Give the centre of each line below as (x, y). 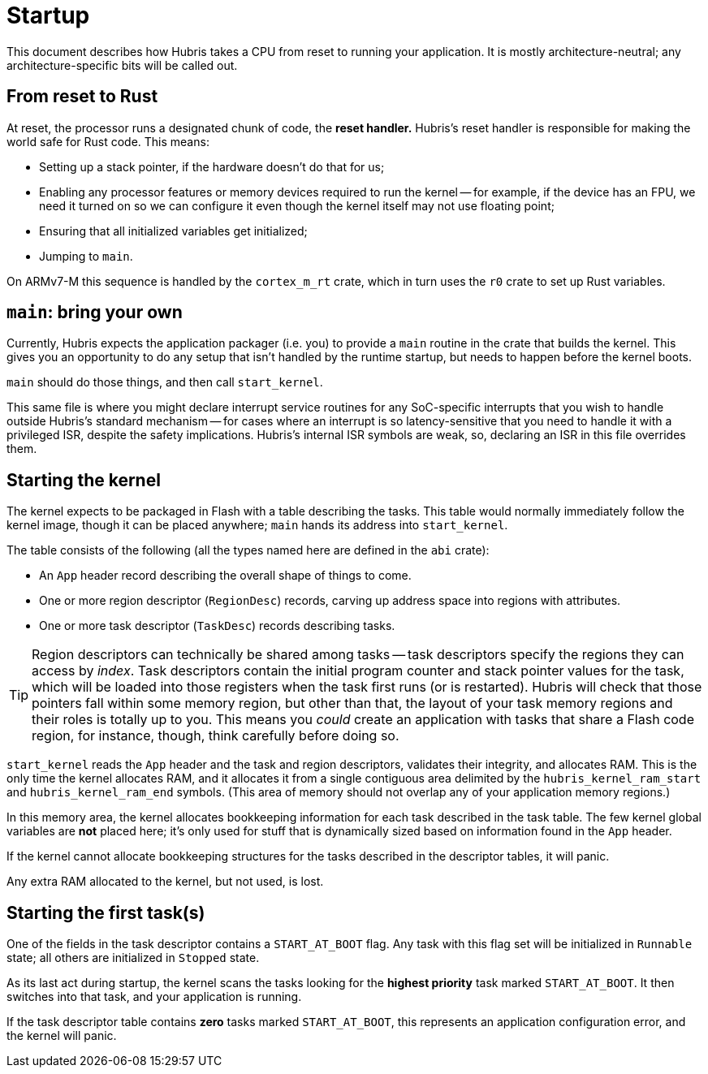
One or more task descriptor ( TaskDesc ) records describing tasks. (217, 626)
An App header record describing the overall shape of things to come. (225, 576)
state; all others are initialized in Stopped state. (133, 958)
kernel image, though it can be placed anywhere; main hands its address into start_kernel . (257, 525)
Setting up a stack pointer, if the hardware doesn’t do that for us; (212, 166)
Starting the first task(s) (106, 912)
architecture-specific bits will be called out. (122, 65)
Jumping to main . (86, 256)
